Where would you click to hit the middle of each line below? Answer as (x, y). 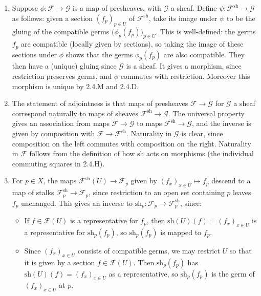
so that (241, 250)
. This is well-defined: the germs (206, 31)
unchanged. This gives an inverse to (77, 203)
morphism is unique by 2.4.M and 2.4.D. (75, 86)
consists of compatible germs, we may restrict (149, 250)
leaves (242, 192)
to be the (241, 18)
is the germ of (233, 273)
